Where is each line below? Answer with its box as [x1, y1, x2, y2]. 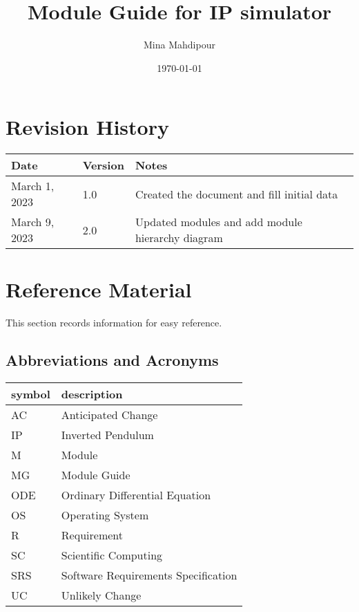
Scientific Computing [61, 547, 163, 564]
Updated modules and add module [135, 214, 302, 230]
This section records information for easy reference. [6, 315, 222, 330]
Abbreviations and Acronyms [6, 349, 219, 371]
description [61, 386, 123, 402]
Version [82, 157, 124, 174]
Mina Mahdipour [144, 37, 215, 52]
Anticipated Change [61, 407, 158, 423]
